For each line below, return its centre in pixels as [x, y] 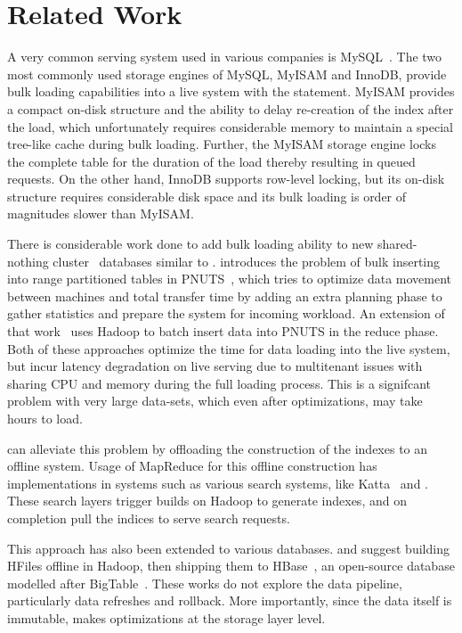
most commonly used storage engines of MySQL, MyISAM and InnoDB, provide [227, 74]
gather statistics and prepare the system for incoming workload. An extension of [226, 313]
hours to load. [45, 418]
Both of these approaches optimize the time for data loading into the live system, [229, 348]
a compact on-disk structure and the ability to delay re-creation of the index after [231, 108]
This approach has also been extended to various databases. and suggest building [228, 548]
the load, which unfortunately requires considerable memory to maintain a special [230, 126]
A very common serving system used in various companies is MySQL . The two [225, 57]
